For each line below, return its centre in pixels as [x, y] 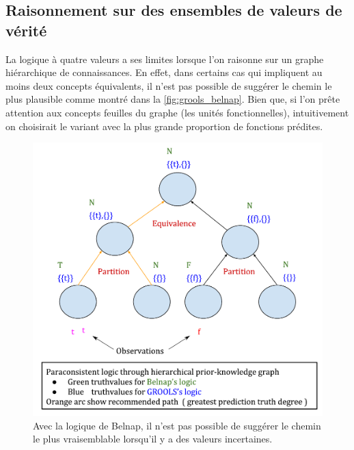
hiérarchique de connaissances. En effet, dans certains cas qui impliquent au [164, 72]
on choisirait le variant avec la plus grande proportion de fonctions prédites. [164, 126]
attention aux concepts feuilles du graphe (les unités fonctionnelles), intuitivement [177, 112]
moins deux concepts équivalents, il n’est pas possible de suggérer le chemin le [169, 85]
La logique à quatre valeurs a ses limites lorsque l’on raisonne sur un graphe [165, 59]
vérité [26, 30]
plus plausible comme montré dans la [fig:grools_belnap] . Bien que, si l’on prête [173, 99]
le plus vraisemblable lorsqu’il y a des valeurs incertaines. [153, 439]
